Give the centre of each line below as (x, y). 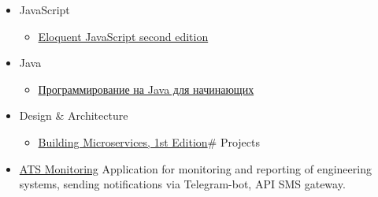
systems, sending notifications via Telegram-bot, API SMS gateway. (182, 184)
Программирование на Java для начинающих (146, 89)
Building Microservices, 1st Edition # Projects (149, 141)
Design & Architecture (74, 115)
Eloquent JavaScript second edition (123, 36)
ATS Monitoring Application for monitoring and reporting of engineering (195, 168)
